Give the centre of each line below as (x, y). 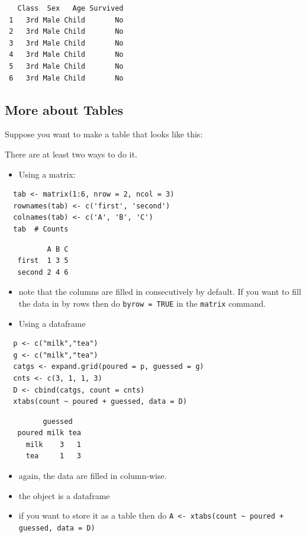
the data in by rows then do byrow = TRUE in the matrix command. (142, 303)
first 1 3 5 (43, 261)
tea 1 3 (53, 456)
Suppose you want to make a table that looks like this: (104, 134)
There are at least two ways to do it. (71, 154)
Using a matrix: (47, 174)
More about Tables (64, 109)
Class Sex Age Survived (70, 8)
